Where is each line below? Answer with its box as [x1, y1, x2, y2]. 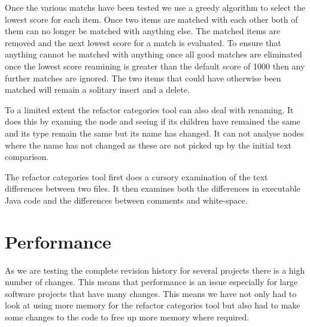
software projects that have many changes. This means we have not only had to [5, 287, 297, 299]
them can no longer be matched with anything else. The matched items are [5, 25, 281, 37]
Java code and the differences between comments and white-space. [5, 193, 248, 206]
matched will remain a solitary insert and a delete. [5, 83, 190, 96]
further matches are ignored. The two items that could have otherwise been [5, 71, 281, 84]
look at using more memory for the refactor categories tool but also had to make [5, 299, 300, 311]
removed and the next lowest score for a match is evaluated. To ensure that [5, 36, 281, 49]
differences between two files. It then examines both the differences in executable [5, 182, 300, 195]
